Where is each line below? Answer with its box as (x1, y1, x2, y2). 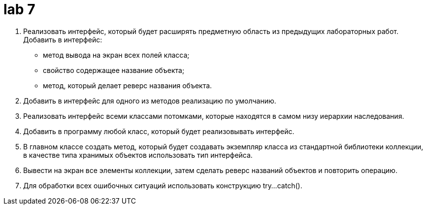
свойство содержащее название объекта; (43, 66, 185, 74)
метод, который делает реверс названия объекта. (43, 81, 212, 90)
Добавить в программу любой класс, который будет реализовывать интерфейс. (23, 127, 295, 136)
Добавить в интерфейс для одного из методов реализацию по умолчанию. (23, 96, 276, 105)
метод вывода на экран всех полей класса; (43, 50, 190, 59)
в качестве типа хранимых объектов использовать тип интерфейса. (23, 150, 253, 159)
